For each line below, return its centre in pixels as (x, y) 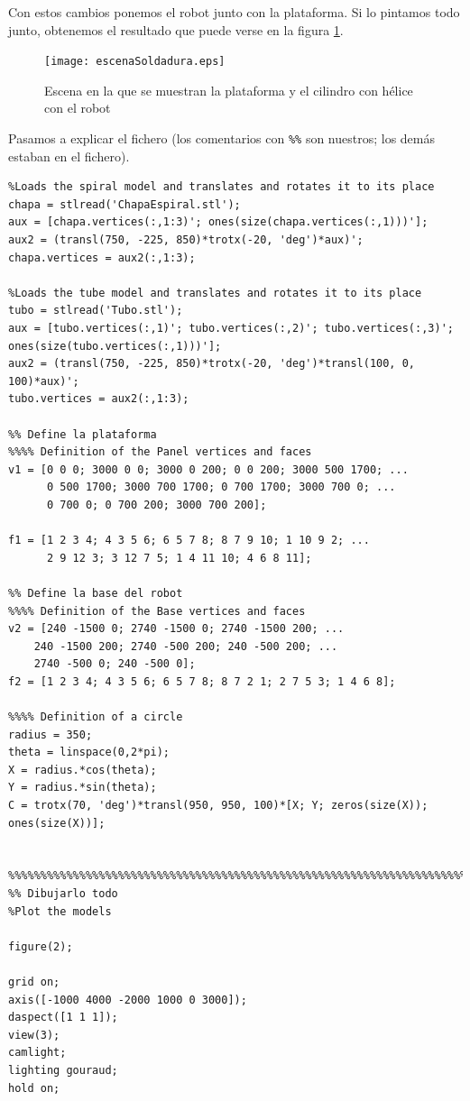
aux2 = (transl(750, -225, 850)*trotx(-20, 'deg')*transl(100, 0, (212, 364)
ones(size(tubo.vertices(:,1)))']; (115, 346)
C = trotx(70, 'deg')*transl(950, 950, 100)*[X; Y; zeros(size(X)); (218, 806)
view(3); (34, 1035)
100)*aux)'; (44, 381)
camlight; (37, 1053)
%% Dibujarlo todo (63, 894)
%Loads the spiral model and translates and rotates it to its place (221, 187)
